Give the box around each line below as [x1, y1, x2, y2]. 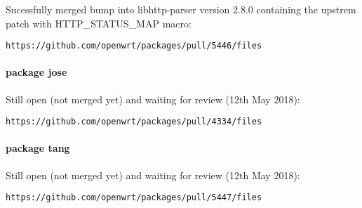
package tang [6, 141, 70, 155]
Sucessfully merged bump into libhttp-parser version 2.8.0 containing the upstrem [6, 2, 356, 16]
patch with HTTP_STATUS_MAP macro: [6, 15, 192, 30]
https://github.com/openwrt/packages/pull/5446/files [6, 41, 262, 51]
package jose [6, 65, 67, 79]
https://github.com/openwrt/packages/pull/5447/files [6, 193, 262, 203]
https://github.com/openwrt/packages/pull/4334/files [6, 117, 262, 127]
